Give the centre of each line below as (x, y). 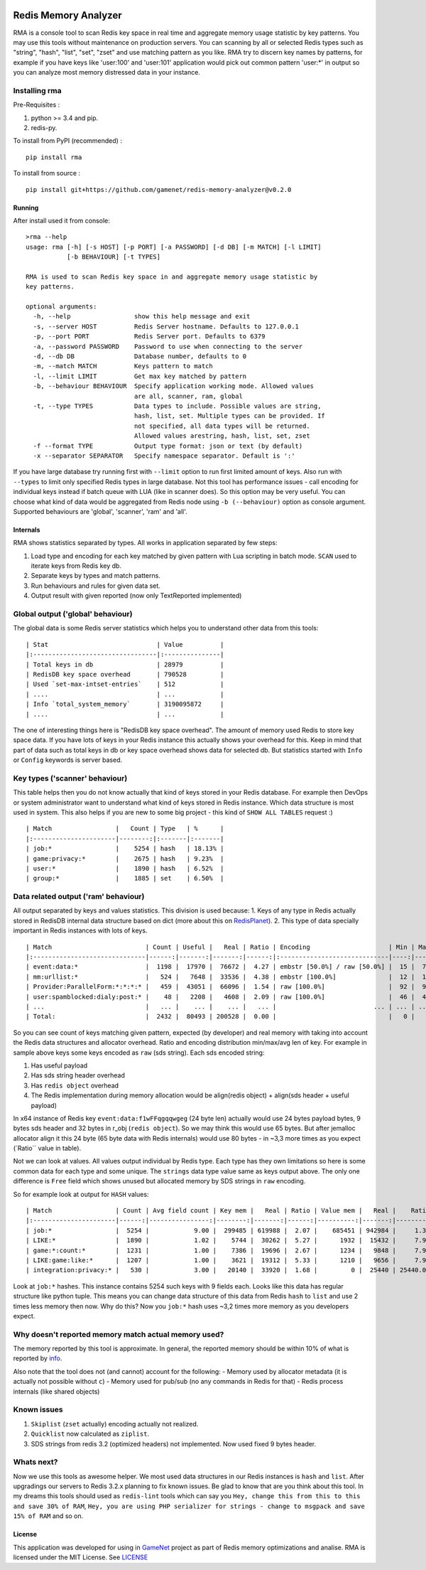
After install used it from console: (61, 220)
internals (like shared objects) (56, 1391)
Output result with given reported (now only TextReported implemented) (136, 596)
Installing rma (37, 90)
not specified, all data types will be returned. (222, 426)
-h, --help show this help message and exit (142, 317)
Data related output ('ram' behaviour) (79, 897)
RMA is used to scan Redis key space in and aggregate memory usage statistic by (172, 276)
